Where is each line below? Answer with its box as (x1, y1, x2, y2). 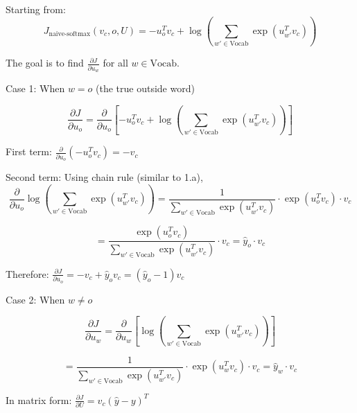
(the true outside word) (96, 81, 195, 96)
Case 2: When (6, 292, 65, 306)
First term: (6, 144, 52, 159)
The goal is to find (6, 55, 84, 70)
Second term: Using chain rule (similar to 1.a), (6, 170, 203, 184)
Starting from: (6, 2, 66, 16)
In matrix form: (6, 392, 72, 407)
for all (103, 55, 128, 70)
